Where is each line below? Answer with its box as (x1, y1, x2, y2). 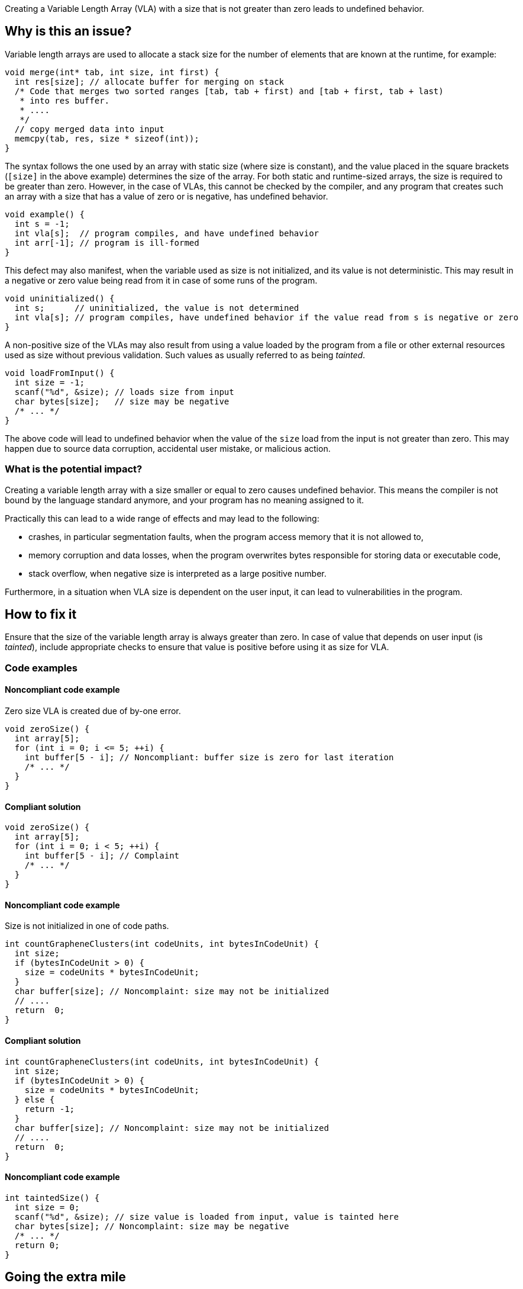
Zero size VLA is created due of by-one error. (5, 706, 181, 716)
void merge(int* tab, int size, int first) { (5, 67, 219, 77)
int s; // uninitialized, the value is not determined (14, 303, 299, 313)
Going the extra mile (5, 1269, 126, 1285)
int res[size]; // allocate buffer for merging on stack (14, 76, 285, 86)
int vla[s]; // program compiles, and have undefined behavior (14, 228, 319, 238)
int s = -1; (14, 218, 70, 229)
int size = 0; (14, 1202, 80, 1212)
